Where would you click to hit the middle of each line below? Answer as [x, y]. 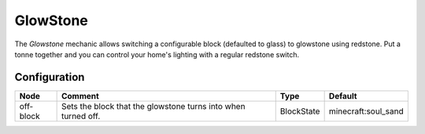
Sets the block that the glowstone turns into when [153, 106]
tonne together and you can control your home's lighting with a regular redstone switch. [157, 54]
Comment [80, 96]
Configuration [50, 77]
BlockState [300, 111]
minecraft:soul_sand [366, 111]
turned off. [81, 116]
